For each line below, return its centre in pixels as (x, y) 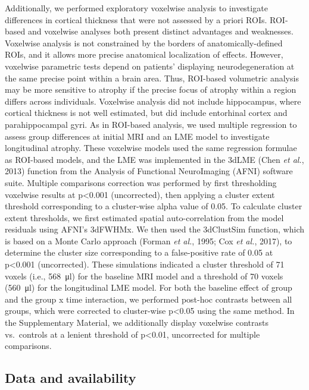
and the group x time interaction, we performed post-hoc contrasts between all (149, 299)
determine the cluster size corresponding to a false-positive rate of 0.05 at (139, 252)
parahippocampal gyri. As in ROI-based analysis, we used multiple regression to (151, 124)
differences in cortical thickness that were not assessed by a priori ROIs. (136, 19)
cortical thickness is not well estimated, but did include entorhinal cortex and (146, 113)
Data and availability (71, 378)
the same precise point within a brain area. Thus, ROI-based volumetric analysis (152, 78)
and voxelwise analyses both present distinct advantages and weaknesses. (160, 31)
